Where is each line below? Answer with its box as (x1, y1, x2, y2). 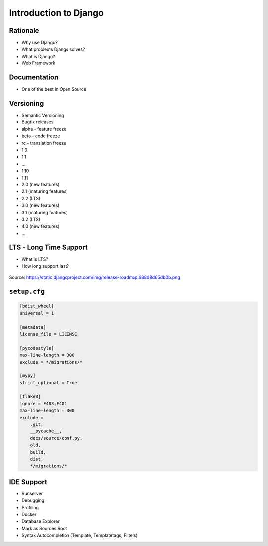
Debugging (21, 497, 45, 503)
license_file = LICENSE (19, 331, 78, 337)
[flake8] (19, 394, 41, 399)
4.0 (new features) (21, 223, 60, 229)
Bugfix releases (21, 119, 54, 125)
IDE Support (9, 478, 47, 486)
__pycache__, (30, 428, 62, 434)
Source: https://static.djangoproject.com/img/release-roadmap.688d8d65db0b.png (9, 274, 181, 280)
